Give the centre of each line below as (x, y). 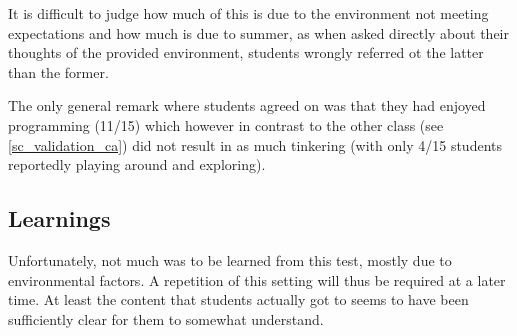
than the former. (58, 71)
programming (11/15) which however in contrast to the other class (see (226, 124)
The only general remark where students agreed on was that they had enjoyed (247, 105)
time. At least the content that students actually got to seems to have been (238, 299)
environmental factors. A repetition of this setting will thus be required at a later (257, 279)
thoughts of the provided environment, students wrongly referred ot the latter (246, 52)
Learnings (59, 218)
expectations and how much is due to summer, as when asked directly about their (258, 32)
